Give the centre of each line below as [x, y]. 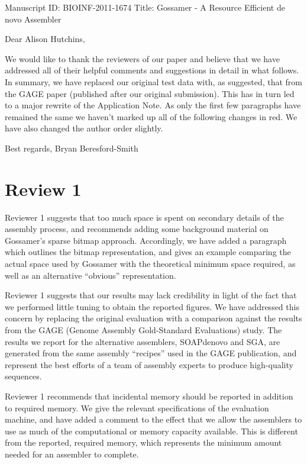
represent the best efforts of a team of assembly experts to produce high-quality [149, 364]
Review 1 [43, 188]
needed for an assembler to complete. [72, 454]
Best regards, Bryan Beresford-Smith [72, 148]
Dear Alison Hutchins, [45, 39]
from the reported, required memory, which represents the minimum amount [143, 442]
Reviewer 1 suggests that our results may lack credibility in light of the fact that [151, 295]
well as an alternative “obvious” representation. [91, 275]
